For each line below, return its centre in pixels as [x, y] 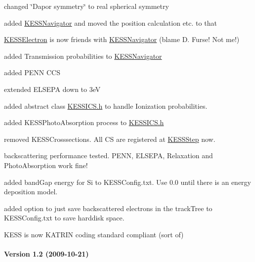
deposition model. [31, 192]
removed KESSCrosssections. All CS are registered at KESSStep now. [110, 139]
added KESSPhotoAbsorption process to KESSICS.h [84, 122]
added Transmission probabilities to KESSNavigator [83, 56]
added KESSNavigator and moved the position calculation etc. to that [110, 22]
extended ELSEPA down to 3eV [52, 89]
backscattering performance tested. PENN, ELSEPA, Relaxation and [108, 155]
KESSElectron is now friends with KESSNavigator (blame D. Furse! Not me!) [122, 39]
